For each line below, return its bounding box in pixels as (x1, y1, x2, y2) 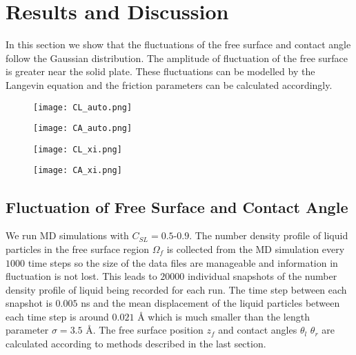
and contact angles (218, 323, 297, 337)
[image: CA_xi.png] (33, 165, 122, 176)
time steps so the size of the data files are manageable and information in (28, 255, 338, 270)
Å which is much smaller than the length (137, 309, 310, 323)
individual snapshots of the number (187, 269, 337, 283)
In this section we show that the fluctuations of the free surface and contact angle (6, 37, 351, 52)
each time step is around (6, 309, 109, 323)
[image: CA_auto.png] (33, 123, 132, 134)
